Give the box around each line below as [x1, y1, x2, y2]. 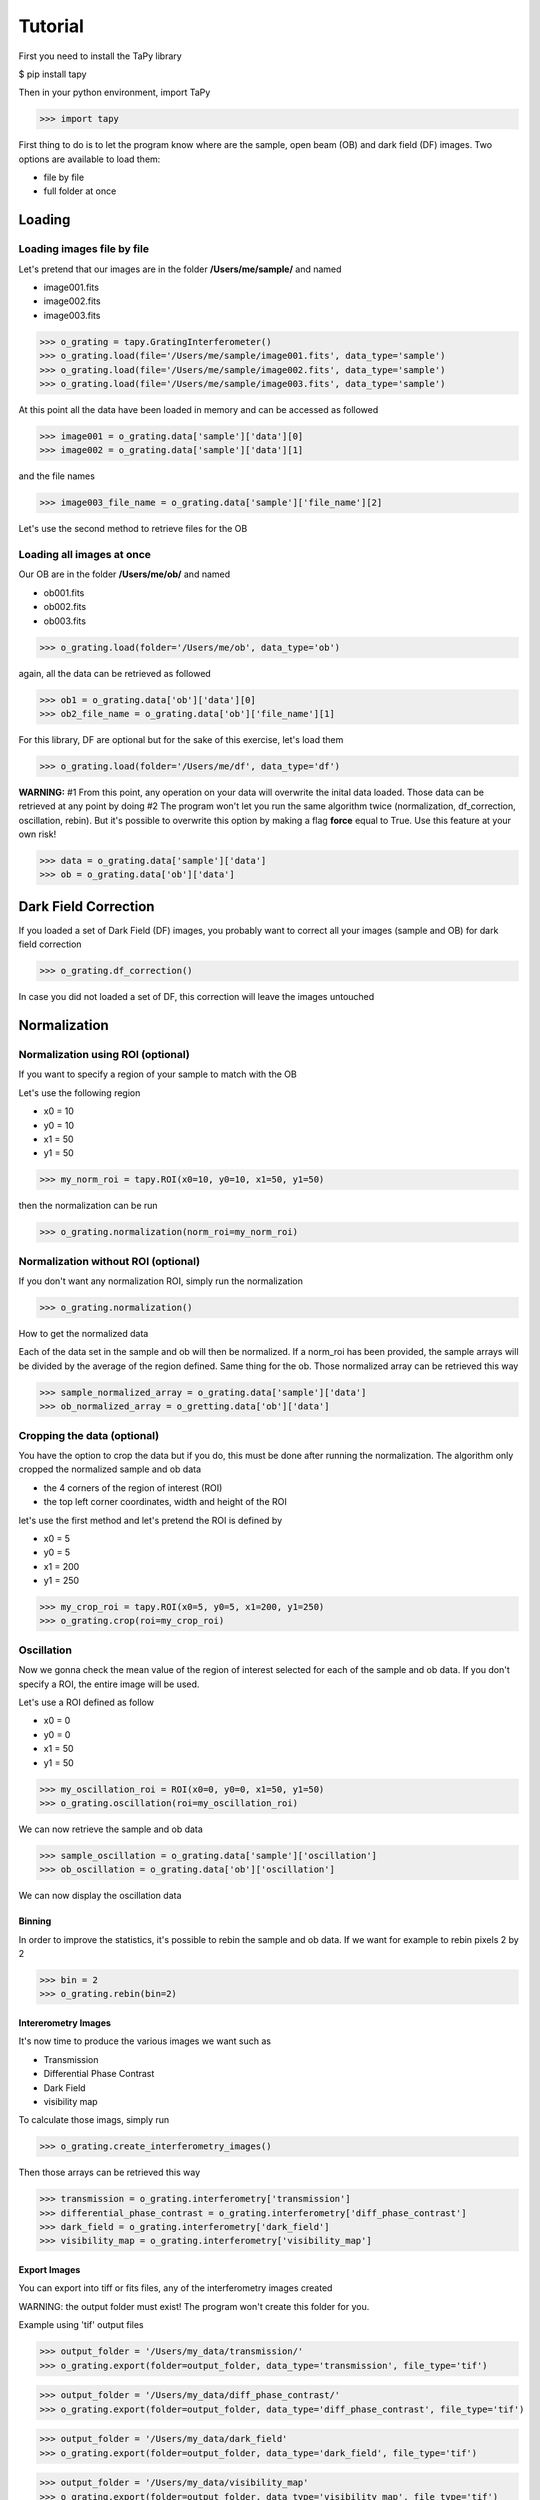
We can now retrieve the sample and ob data [18, 1823, 204, 1835]
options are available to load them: [18, 153, 161, 165]
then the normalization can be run [18, 1200, 159, 1212]
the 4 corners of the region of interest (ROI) [43, 1481, 223, 1494]
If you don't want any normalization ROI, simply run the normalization [18, 1275, 304, 1287]
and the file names [18, 470, 95, 482]
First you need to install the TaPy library [18, 50, 182, 62]
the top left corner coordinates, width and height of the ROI [43, 1496, 287, 1508]
